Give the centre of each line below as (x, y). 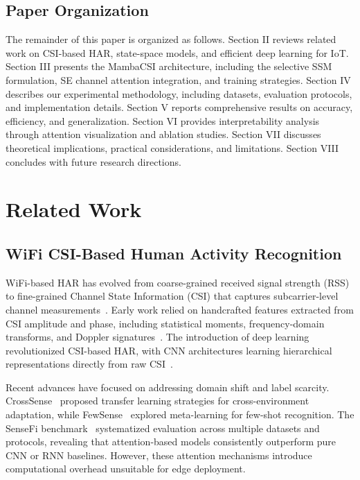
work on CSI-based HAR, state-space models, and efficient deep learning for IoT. (177, 52)
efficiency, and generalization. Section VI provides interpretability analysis (163, 120)
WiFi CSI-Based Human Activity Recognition (174, 253)
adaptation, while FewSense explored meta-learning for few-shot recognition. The (180, 414)
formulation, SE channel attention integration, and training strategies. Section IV (178, 79)
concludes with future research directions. (93, 161)
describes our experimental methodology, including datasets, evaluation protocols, (179, 93)
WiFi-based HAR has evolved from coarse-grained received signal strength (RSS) (178, 282)
